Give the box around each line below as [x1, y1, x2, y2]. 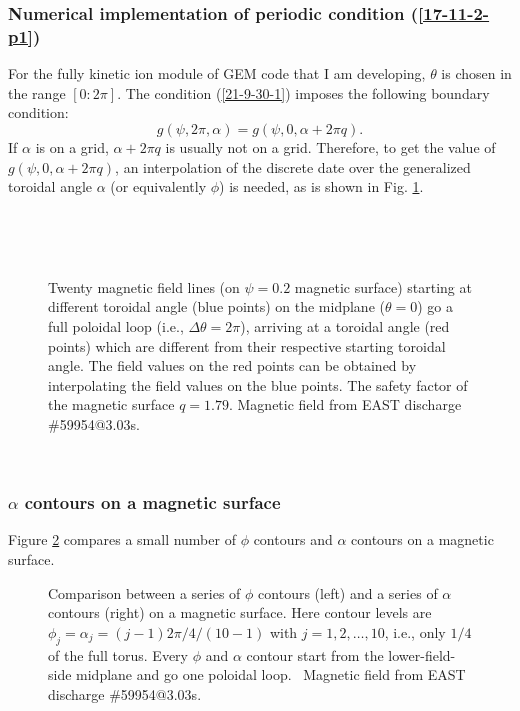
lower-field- [388, 644, 456, 665]
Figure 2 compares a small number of [8, 529, 236, 550]
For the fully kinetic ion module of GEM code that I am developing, [8, 63, 426, 84]
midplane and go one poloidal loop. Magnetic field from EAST [76, 664, 466, 685]
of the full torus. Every [48, 644, 188, 665]
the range [8, 82, 66, 103]
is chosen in [441, 63, 512, 84]
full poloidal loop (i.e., [48, 316, 184, 337]
